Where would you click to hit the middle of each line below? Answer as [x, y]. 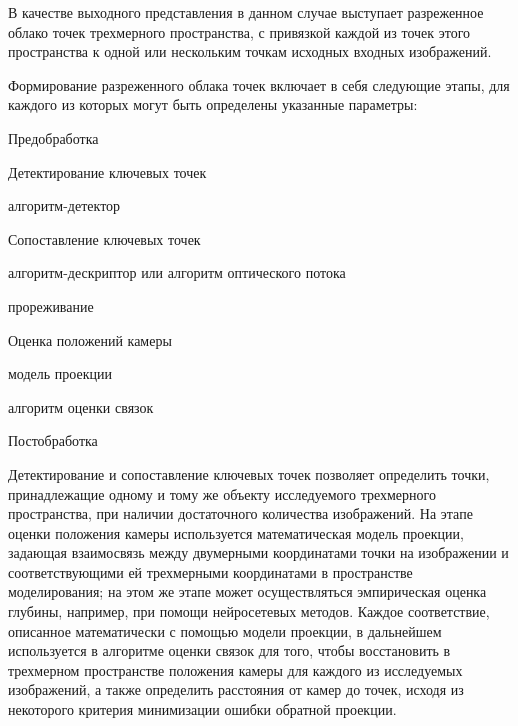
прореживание [51, 305]
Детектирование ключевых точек [107, 171]
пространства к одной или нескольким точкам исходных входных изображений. [250, 51]
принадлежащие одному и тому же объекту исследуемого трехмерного [222, 493]
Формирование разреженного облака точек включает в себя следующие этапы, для [259, 84]
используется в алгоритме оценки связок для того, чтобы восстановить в [229, 650]
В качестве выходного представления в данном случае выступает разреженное [246, 12]
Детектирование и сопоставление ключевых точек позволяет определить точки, [249, 473]
